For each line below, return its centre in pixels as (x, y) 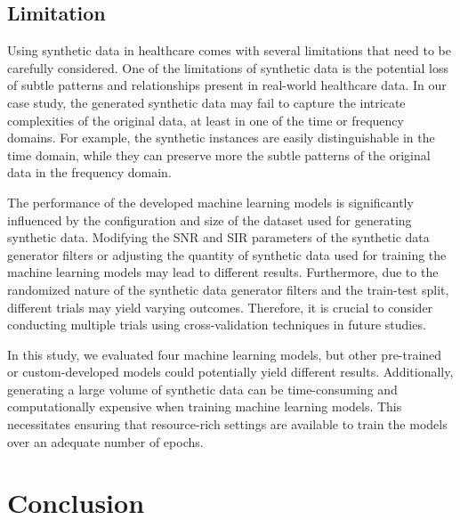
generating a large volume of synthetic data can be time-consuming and (202, 389)
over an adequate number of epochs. (105, 441)
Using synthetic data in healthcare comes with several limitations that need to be (229, 50)
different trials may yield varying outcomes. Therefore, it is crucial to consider (220, 307)
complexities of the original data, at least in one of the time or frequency (206, 120)
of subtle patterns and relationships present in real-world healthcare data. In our (227, 85)
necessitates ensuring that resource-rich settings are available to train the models (227, 424)
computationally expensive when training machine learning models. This (205, 406)
